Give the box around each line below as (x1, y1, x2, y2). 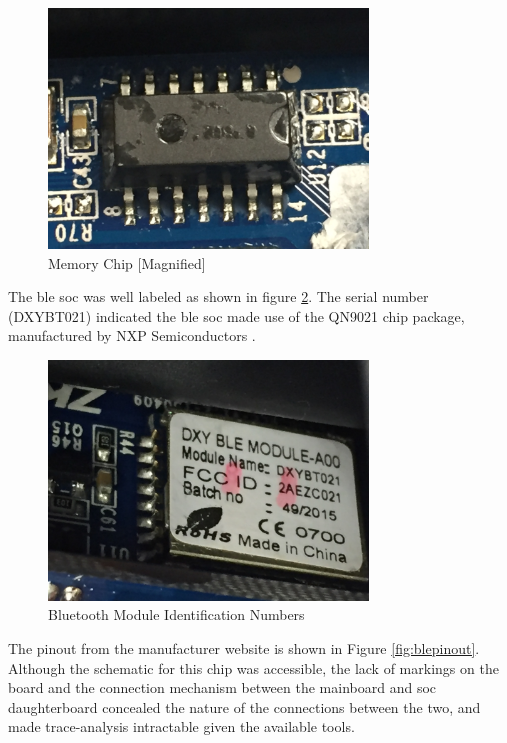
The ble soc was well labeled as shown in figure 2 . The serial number (8, 286, 429, 307)
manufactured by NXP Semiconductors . (8, 325, 256, 346)
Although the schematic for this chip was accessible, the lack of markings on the (8, 657, 499, 678)
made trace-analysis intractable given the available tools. (8, 716, 355, 737)
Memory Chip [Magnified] (48, 252, 206, 273)
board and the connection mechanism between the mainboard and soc (8, 677, 437, 698)
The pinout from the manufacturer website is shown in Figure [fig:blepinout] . (8, 638, 480, 659)
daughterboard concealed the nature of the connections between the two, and (8, 696, 481, 717)
